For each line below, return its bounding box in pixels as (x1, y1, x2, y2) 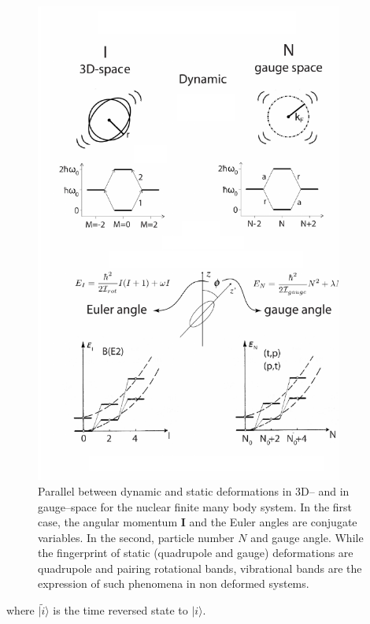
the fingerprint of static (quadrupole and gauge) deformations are (38, 544, 353, 561)
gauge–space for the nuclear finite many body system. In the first (38, 498, 353, 514)
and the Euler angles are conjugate (189, 514, 357, 530)
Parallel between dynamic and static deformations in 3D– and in (38, 482, 350, 499)
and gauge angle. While (250, 529, 364, 545)
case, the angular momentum (38, 514, 178, 530)
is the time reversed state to (53, 602, 188, 618)
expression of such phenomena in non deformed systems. (38, 575, 309, 592)
